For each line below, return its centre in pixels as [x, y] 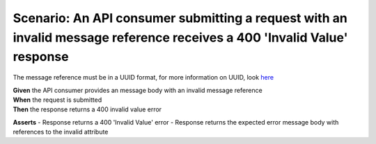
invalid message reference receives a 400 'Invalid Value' [180, 37]
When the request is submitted [57, 100]
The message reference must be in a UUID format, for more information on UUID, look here [143, 78]
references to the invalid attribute [61, 132]
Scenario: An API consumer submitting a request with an [180, 18]
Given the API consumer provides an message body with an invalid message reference [138, 90]
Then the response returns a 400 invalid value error [87, 109]
